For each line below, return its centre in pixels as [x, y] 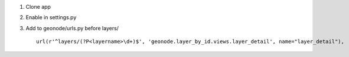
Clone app [38, 7]
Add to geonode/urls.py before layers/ [72, 28]
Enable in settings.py [51, 17]
